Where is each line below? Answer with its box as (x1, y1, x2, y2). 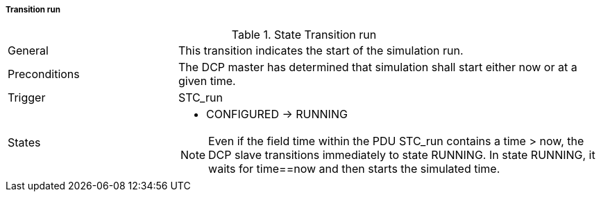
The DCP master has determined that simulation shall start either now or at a (178, 60, 577, 75)
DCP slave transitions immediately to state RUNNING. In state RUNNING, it (208, 148, 595, 162)
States (8, 135, 41, 150)
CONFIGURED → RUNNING (205, 107, 348, 122)
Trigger (8, 91, 46, 105)
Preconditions (8, 67, 80, 82)
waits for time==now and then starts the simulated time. (208, 162, 500, 176)
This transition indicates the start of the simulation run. (178, 44, 464, 58)
